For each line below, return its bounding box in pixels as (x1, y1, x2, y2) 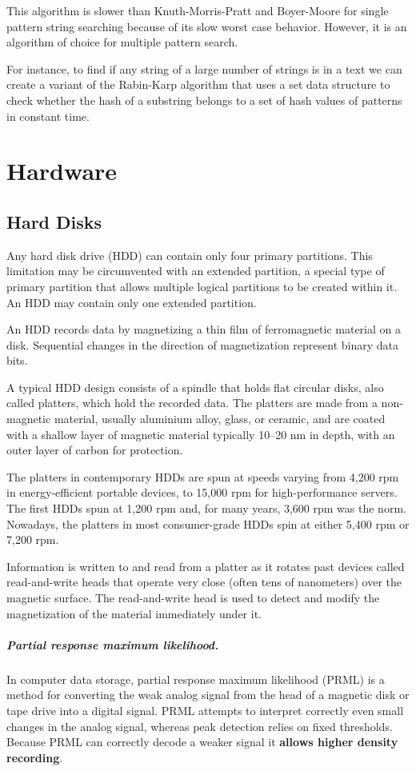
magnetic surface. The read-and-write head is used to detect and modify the (6, 589, 380, 606)
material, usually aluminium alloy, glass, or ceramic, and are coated (54, 410, 386, 427)
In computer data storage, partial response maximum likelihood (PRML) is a (6, 670, 385, 687)
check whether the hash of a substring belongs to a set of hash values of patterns (6, 91, 402, 108)
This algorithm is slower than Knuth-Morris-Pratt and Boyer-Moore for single (6, 2, 389, 18)
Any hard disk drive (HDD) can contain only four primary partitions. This (6, 246, 373, 263)
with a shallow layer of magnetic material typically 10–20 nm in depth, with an (6, 425, 395, 442)
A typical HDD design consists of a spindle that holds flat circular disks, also (6, 378, 384, 395)
